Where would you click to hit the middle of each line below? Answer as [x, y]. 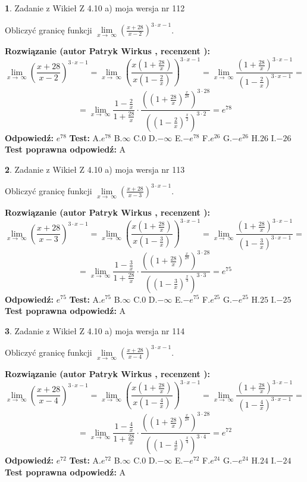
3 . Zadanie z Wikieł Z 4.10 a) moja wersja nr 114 [95, 330]
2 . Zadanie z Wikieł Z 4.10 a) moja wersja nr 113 [95, 169]
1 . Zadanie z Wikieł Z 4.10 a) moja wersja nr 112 [95, 8]
